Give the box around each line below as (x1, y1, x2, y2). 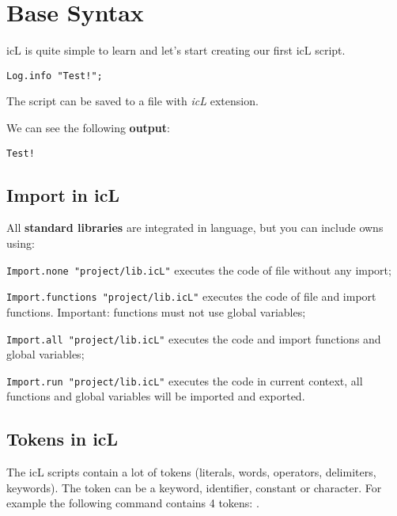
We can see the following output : (6, 119, 170, 135)
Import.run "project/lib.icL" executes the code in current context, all (6, 372, 363, 389)
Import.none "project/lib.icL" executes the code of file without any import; (6, 261, 391, 278)
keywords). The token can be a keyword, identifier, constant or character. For (6, 479, 382, 495)
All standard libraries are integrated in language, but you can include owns (6, 219, 384, 236)
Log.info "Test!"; (6, 70, 103, 82)
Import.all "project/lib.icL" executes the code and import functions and (6, 330, 381, 347)
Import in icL (6, 182, 119, 207)
